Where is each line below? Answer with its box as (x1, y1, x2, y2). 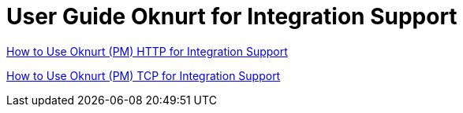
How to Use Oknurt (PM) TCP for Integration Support (6, 68, 281, 82)
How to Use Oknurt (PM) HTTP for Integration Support (6, 44, 288, 58)
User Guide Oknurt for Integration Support (6, 3, 457, 30)
